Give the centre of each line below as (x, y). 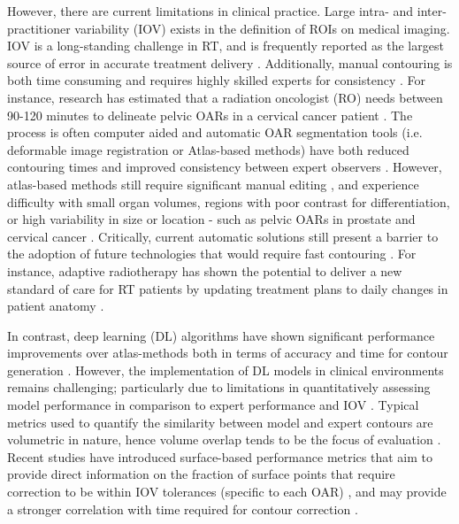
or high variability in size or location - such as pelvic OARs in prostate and (211, 219)
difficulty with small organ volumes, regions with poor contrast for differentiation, (229, 201)
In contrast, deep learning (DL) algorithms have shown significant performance (221, 335)
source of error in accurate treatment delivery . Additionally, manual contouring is (230, 62)
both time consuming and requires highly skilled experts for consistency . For (216, 80)
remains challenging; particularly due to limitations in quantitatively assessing (219, 387)
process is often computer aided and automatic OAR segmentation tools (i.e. (215, 132)
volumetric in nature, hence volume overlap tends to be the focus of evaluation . (224, 439)
